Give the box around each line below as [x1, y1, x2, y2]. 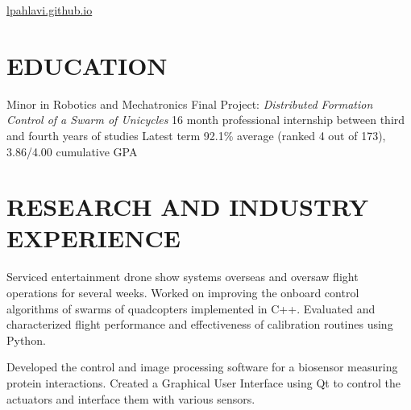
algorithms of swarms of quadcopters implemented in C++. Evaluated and [6, 300, 376, 317]
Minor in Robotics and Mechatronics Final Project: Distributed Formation [6, 95, 373, 112]
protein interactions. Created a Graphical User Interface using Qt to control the [6, 374, 401, 391]
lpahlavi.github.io [6, 2, 93, 18]
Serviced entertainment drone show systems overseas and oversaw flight [6, 268, 359, 285]
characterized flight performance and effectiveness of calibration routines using [6, 316, 393, 333]
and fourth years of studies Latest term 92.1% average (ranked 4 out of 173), [6, 126, 386, 143]
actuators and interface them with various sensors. [6, 390, 255, 407]
